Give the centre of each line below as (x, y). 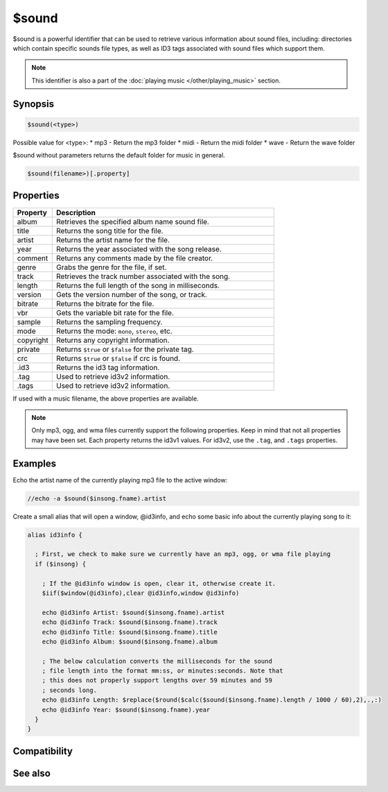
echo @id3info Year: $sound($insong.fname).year (126, 709)
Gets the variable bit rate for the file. (115, 312)
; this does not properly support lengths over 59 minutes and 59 (157, 681)
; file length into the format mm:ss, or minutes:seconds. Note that (162, 671)
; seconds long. (69, 690)
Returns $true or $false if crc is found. (118, 358)
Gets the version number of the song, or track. (132, 294)
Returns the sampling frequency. (109, 321)
